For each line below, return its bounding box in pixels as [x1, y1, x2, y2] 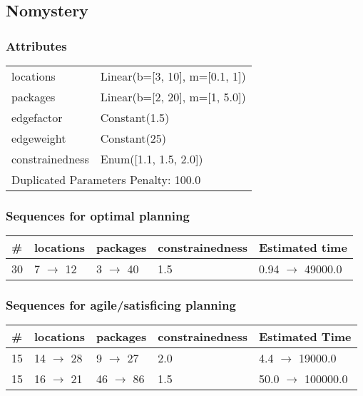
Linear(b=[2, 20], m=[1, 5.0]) [100, 88, 246, 105]
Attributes [6, 36, 67, 54]
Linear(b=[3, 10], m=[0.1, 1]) [100, 68, 246, 84]
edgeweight [11, 130, 66, 146]
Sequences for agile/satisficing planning [6, 296, 236, 314]
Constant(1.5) [100, 109, 170, 126]
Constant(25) [100, 130, 166, 146]
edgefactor [11, 109, 63, 126]
